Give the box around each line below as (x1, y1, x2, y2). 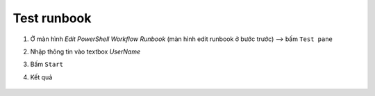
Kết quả (30, 73, 53, 81)
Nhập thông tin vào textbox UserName (30, 47, 141, 56)
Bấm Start (30, 60, 64, 69)
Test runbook (12, 10, 92, 26)
